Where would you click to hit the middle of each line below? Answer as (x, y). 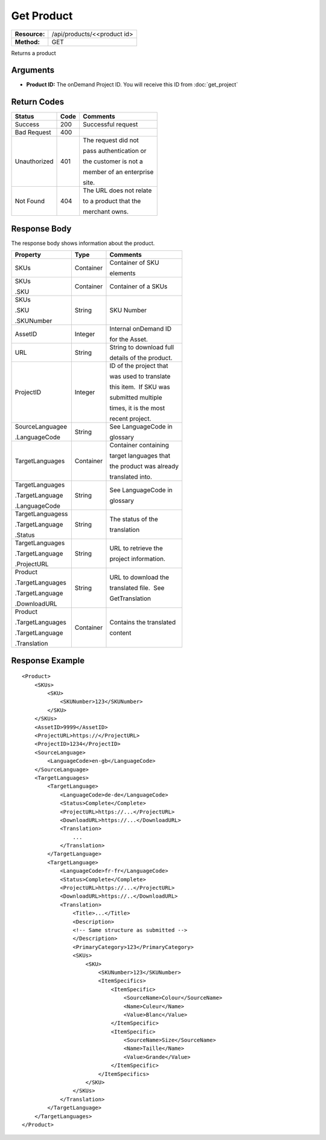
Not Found (30, 201)
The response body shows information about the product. (83, 243)
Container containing (139, 445)
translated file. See (137, 588)
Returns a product (34, 53)
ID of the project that (139, 366)
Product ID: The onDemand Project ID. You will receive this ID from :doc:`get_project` (132, 85)
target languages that (140, 456)
